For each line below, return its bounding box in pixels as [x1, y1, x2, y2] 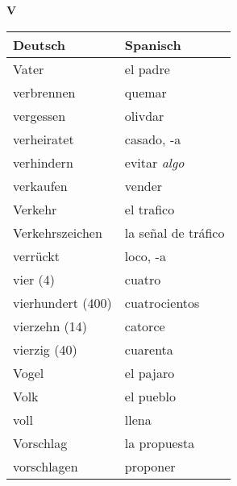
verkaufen [13, 176, 68, 195]
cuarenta [124, 339, 173, 359]
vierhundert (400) [13, 293, 112, 312]
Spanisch [124, 35, 181, 54]
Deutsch [13, 35, 66, 54]
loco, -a [124, 246, 166, 265]
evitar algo [124, 152, 185, 172]
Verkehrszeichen [13, 222, 102, 242]
